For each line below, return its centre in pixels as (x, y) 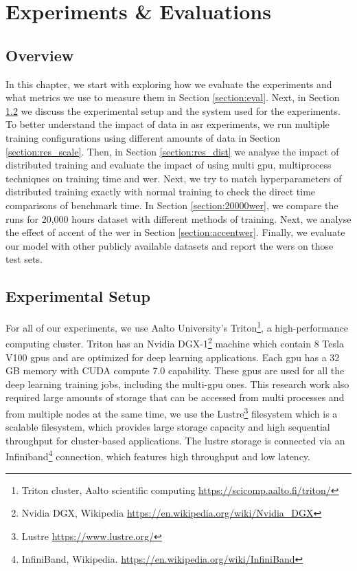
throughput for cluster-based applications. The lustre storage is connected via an (175, 440)
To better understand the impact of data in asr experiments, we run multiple (168, 124)
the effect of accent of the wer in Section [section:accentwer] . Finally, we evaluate (175, 232)
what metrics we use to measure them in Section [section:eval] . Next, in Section (173, 97)
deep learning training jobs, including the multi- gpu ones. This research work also (177, 384)
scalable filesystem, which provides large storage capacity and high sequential (168, 427)
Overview (40, 55)
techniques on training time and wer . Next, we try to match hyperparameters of (174, 178)
